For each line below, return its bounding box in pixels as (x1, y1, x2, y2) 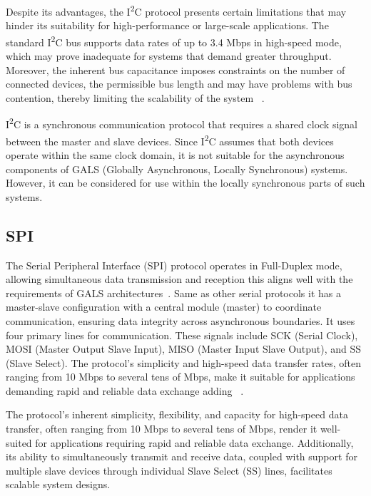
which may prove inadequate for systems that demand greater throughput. (6, 48, 332, 63)
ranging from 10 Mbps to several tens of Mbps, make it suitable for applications (6, 369, 355, 384)
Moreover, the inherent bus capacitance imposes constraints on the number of (6, 62, 345, 77)
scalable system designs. (6, 477, 111, 492)
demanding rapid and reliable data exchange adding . (6, 383, 244, 398)
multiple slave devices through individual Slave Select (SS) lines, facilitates (6, 463, 332, 477)
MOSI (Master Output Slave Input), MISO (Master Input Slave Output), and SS (6, 341, 362, 356)
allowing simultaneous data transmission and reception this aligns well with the (6, 272, 353, 286)
